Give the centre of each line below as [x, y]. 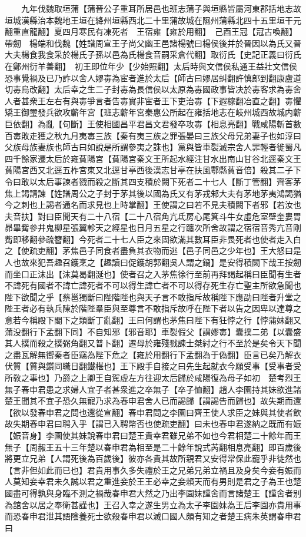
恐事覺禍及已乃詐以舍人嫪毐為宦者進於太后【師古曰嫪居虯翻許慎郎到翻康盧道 [153, 77]
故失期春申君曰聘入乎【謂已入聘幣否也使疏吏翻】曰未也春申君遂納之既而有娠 [153, 424]
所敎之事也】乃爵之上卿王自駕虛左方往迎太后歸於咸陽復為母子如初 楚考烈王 [153, 377]
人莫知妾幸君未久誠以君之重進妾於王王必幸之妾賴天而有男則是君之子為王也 [149, 481]
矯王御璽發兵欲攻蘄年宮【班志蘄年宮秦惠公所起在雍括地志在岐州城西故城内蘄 [153, 112]
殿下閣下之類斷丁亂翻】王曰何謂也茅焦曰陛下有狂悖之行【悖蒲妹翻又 [169, 320]
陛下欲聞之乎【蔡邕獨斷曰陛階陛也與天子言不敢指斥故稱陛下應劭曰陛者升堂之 [153, 296]
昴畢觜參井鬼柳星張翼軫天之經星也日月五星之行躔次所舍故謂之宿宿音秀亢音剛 [153, 228]
